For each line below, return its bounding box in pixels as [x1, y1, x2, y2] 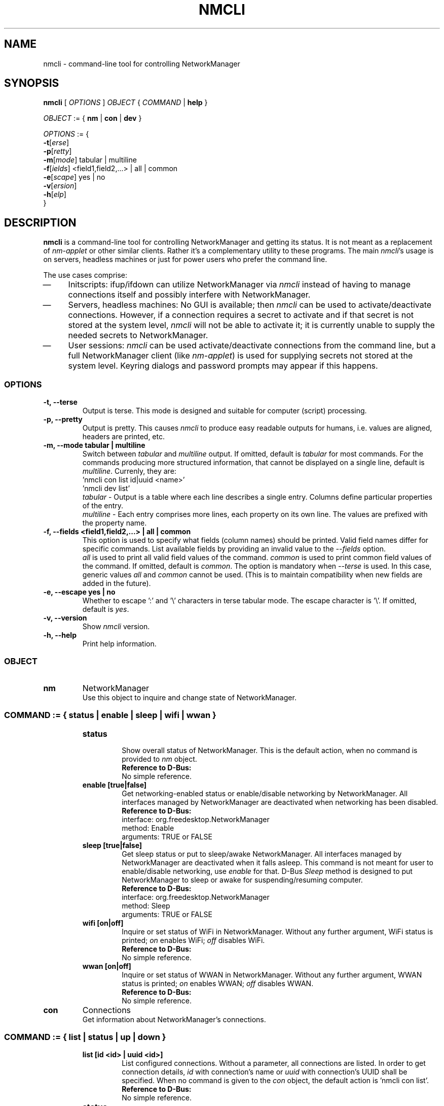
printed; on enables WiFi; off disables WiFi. [122, 935, 265, 945]
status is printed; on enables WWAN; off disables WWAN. [122, 979, 314, 988]
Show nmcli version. [82, 622, 150, 631]
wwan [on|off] [82, 961, 131, 970]
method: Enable [122, 823, 174, 832]
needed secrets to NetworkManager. [68, 330, 208, 341]
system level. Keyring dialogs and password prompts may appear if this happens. [68, 361, 378, 371]
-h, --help [43, 631, 77, 640]
